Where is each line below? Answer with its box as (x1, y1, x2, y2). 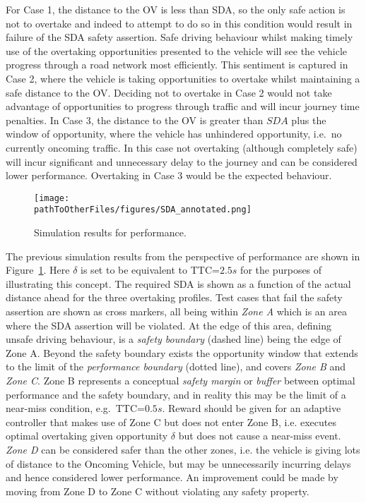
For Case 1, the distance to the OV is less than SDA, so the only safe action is (6, 2, 346, 16)
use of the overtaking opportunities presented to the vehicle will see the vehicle (6, 43, 347, 58)
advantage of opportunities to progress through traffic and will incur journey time (6, 99, 360, 114)
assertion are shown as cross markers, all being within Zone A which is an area (6, 304, 347, 318)
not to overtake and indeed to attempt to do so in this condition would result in (6, 16, 353, 30)
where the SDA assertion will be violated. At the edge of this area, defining (6, 317, 331, 332)
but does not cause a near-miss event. (178, 428, 341, 443)
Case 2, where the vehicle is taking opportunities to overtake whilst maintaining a (6, 71, 360, 85)
